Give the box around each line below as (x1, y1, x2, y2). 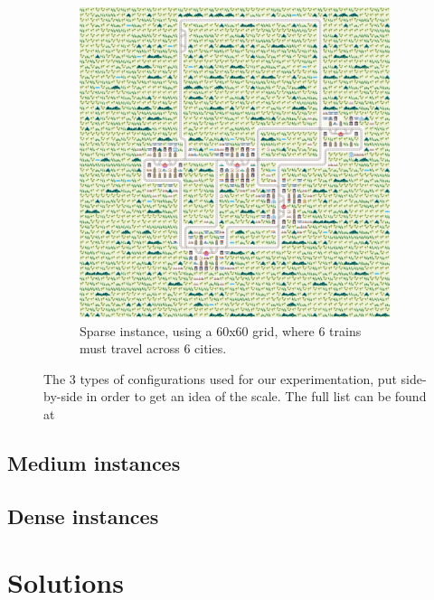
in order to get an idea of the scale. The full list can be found (86, 387, 427, 406)
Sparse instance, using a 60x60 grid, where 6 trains (80, 321, 362, 340)
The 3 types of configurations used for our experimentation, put (43, 369, 397, 388)
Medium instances (7, 448, 181, 476)
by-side (43, 387, 82, 406)
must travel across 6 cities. (80, 339, 227, 358)
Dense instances (7, 502, 159, 530)
